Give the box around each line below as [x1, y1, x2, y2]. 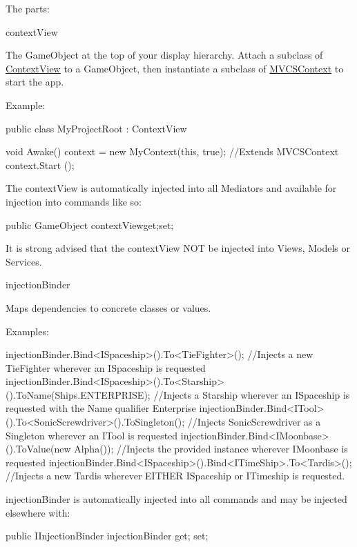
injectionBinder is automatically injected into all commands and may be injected [6, 492, 347, 506]
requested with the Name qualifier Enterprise [6, 401, 196, 415]
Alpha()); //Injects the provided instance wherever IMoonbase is [74, 441, 348, 456]
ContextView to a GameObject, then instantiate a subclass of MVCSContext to [6, 61, 344, 75]
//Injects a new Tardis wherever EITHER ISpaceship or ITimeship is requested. [6, 468, 345, 483]
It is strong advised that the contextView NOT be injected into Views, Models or [6, 241, 350, 255]
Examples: [6, 324, 49, 338]
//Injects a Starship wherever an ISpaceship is [153, 387, 350, 401]
